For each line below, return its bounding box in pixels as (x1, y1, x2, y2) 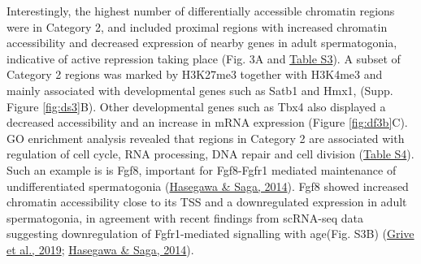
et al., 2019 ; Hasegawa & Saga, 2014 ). (7, 240, 194, 258)
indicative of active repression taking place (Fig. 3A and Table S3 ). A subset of (7, 50, 401, 67)
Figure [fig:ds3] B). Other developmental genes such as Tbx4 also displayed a (7, 97, 386, 115)
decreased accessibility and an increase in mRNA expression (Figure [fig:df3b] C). (7, 114, 408, 131)
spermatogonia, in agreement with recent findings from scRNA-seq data (7, 209, 363, 226)
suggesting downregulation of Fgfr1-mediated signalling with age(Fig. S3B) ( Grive (7, 225, 414, 242)
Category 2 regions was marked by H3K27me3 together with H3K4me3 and (7, 66, 383, 83)
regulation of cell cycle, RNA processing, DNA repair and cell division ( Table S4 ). (7, 145, 414, 162)
